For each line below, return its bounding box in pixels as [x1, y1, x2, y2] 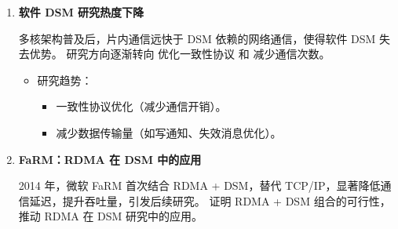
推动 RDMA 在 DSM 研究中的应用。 [18, 208, 203, 224]
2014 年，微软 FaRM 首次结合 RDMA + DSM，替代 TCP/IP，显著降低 [18, 177, 381, 194]
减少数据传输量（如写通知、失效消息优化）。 [56, 124, 282, 140]
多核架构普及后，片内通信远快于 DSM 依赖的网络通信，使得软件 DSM [18, 30, 376, 46]
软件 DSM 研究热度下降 [18, 4, 144, 20]
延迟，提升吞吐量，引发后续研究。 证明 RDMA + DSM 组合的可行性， [29, 192, 391, 209]
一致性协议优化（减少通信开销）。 [56, 98, 227, 114]
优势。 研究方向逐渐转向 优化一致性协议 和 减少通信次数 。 [29, 45, 330, 62]
